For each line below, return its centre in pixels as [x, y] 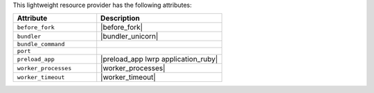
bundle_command [41, 44]
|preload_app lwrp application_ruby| [159, 59]
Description [120, 19]
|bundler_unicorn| [130, 37]
